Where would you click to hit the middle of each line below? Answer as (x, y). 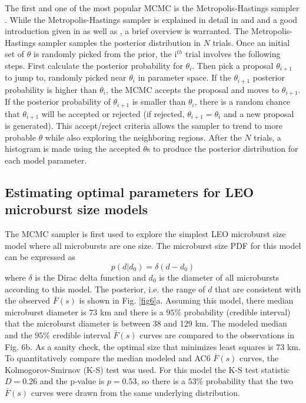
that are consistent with (258, 289)
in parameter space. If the (184, 77)
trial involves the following (233, 54)
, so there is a (161, 381)
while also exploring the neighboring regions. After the (143, 137)
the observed (28, 300)
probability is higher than (51, 89)
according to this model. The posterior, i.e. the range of (105, 289)
